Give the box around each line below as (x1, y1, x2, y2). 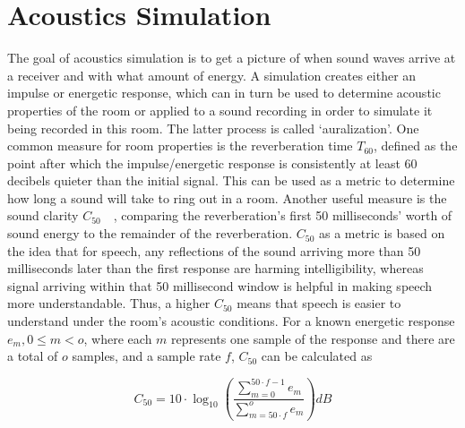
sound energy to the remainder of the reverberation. (7, 224, 293, 243)
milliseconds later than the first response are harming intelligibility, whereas (7, 259, 424, 278)
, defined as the (373, 136, 458, 155)
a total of (7, 347, 58, 365)
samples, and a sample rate (72, 347, 221, 365)
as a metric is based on (318, 224, 445, 243)
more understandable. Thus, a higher (7, 294, 211, 312)
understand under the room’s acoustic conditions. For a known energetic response (7, 312, 455, 330)
